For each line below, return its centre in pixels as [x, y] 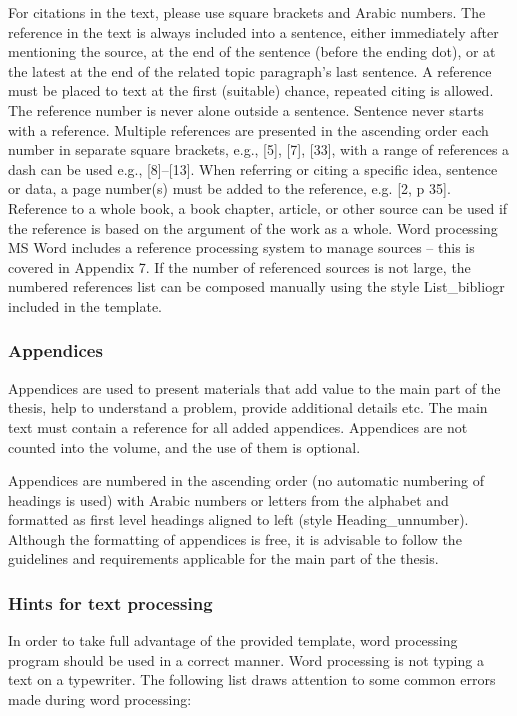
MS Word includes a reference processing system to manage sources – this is [241, 247]
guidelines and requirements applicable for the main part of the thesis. [223, 558]
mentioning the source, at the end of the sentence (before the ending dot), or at [252, 51]
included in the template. [85, 305]
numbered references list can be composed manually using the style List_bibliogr [256, 286]
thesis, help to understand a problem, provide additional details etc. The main [248, 407]
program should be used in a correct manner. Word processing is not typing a [246, 659]
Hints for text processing [110, 602]
